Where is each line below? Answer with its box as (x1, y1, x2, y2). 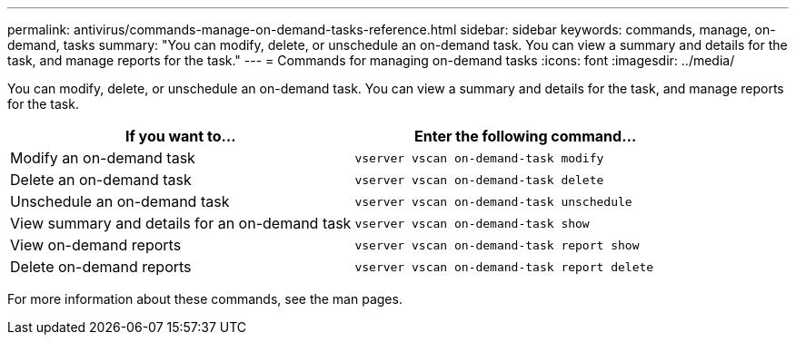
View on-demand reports (10, 236, 182, 254)
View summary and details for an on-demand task (10, 214, 352, 232)
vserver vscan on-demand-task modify (354, 151, 604, 165)
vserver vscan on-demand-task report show (354, 238, 640, 252)
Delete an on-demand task (10, 171, 192, 189)
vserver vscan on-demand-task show (354, 216, 590, 230)
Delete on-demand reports (10, 258, 192, 276)
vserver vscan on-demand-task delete (354, 172, 604, 187)
